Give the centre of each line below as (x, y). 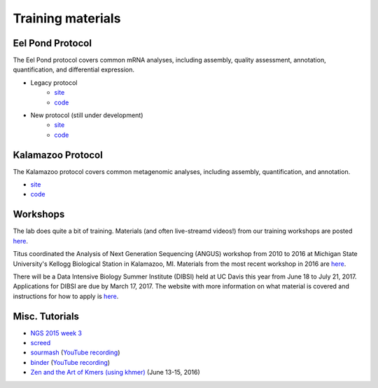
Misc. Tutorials (46, 316)
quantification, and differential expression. (74, 69)
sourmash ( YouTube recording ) (75, 353)
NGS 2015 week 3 (56, 333)
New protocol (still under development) (87, 115)
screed (41, 343)
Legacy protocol (54, 82)
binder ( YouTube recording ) (70, 362)
